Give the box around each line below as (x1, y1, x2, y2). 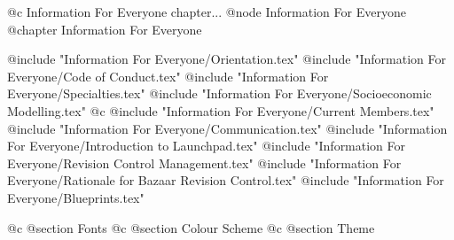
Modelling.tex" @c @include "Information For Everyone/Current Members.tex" (7, 101, 434, 120)
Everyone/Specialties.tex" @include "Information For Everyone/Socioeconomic (7, 84, 432, 103)
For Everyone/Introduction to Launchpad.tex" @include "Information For (7, 136, 406, 155)
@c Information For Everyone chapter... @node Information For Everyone (7, 3, 406, 20)
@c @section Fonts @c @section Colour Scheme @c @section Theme (7, 218, 375, 236)
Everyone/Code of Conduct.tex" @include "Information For (7, 66, 329, 85)
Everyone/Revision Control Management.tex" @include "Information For (7, 153, 402, 172)
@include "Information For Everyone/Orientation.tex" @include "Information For (7, 50, 446, 68)
